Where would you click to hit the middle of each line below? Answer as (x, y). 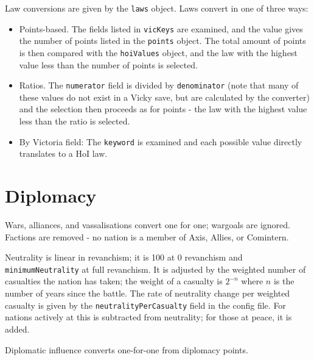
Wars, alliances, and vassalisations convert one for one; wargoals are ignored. (148, 225)
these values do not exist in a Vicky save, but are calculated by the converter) (164, 97)
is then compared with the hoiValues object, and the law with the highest (158, 52)
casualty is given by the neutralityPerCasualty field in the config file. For (145, 305)
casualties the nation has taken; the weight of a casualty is (114, 281)
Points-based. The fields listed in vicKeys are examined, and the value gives (161, 28)
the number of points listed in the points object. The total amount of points (162, 41)
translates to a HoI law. (63, 153)
